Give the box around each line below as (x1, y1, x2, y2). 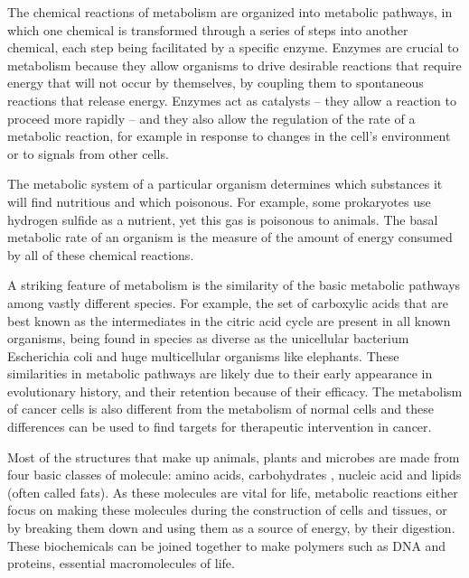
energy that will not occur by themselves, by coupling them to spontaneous (7, 73, 424, 92)
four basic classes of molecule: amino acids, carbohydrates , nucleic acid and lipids (7, 465, 462, 484)
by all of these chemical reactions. (7, 245, 194, 264)
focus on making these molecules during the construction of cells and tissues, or (7, 500, 447, 519)
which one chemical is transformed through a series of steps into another (7, 20, 408, 39)
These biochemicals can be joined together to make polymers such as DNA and (7, 536, 446, 555)
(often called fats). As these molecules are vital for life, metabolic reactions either (7, 482, 458, 501)
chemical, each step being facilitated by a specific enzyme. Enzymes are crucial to (7, 38, 459, 57)
